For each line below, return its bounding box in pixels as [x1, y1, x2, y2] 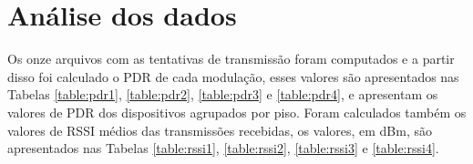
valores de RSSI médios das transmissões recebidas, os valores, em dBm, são [7, 120, 433, 139]
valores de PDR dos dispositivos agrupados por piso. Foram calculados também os [7, 102, 467, 121]
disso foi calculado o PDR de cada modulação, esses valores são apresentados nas [7, 67, 459, 86]
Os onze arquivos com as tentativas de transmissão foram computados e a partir [7, 49, 455, 68]
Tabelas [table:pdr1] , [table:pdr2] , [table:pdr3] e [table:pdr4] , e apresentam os [7, 85, 438, 104]
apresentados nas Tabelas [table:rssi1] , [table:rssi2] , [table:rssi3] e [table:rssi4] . [7, 138, 439, 158]
